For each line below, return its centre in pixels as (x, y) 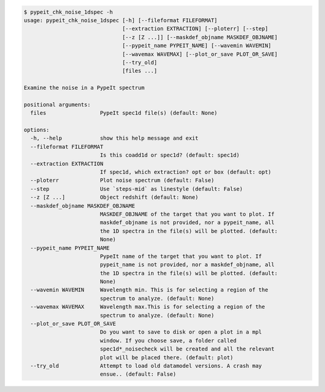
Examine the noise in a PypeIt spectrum (84, 88)
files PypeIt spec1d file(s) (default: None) (124, 113)
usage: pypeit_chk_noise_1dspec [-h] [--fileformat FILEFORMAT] (121, 20)
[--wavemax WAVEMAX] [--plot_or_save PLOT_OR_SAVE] (200, 54)
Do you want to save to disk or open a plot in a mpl (181, 332)
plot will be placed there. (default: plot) (166, 357)
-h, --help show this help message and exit (114, 138)
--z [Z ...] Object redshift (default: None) (114, 198)
